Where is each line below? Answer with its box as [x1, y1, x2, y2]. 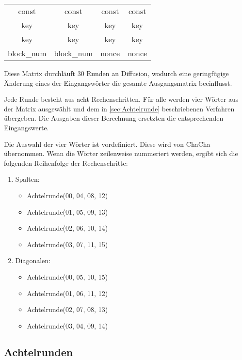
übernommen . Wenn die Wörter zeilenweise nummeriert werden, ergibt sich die [4, 148, 238, 158]
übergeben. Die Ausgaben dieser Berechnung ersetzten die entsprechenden [4, 113, 224, 123]
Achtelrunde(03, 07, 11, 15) [27, 239, 108, 249]
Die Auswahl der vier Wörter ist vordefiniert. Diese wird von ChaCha [4, 139, 210, 149]
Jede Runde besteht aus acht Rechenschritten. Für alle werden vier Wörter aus [4, 94, 239, 104]
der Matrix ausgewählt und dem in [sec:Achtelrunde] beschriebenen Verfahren [4, 103, 235, 113]
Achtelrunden [4, 344, 73, 359]
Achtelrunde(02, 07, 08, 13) [27, 304, 108, 314]
